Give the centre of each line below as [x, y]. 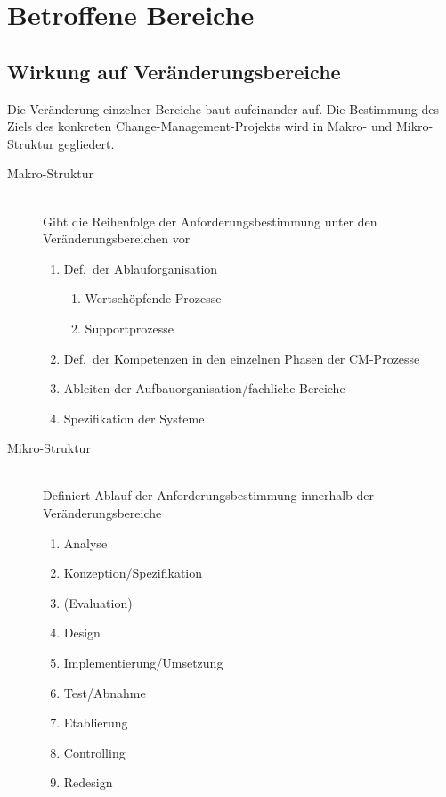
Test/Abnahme [105, 692]
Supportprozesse [130, 328]
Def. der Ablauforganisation [141, 268]
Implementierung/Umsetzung [143, 663]
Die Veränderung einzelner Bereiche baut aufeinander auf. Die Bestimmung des [223, 108]
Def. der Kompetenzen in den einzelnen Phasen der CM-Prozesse [242, 358]
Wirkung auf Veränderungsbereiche [174, 71]
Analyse [85, 542]
